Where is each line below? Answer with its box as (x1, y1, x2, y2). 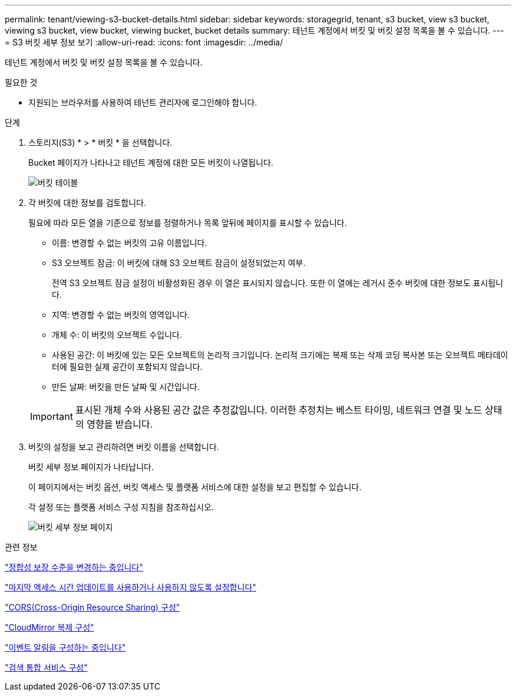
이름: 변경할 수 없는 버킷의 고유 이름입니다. (52, 238, 207, 248)
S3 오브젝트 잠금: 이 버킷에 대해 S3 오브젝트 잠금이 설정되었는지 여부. (52, 258, 306, 268)
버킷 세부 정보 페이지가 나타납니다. (28, 462, 154, 472)
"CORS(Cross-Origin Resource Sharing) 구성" (5, 602, 180, 612)
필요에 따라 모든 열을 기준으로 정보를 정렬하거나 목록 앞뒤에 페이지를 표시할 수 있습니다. (28, 218, 347, 228)
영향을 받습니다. (87, 418, 153, 430)
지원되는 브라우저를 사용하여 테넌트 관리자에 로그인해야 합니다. (28, 97, 257, 107)
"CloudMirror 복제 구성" (5, 622, 94, 632)
